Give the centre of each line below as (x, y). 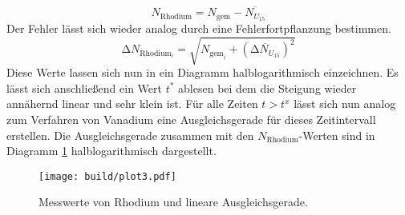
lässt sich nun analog (345, 104)
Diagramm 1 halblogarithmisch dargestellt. (111, 151)
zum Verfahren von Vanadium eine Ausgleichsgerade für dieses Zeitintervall (191, 119)
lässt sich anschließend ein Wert (84, 88)
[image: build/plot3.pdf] (107, 176)
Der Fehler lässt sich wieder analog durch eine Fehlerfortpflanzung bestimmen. (199, 28)
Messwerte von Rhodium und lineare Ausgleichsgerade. (173, 202)
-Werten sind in (337, 135)
